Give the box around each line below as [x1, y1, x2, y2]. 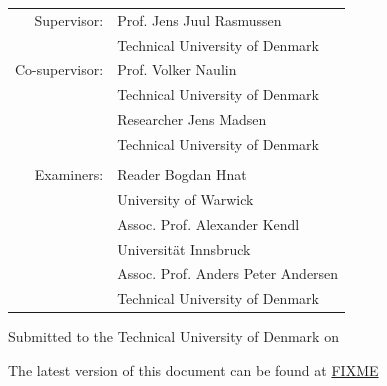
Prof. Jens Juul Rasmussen [117, 9, 282, 30]
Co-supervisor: [15, 59, 104, 80]
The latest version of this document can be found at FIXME [8, 359, 379, 380]
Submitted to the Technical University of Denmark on [8, 326, 339, 347]
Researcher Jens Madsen [117, 109, 267, 130]
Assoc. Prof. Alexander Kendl [117, 213, 300, 234]
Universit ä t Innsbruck [117, 238, 251, 259]
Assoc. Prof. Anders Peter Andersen [117, 263, 339, 284]
